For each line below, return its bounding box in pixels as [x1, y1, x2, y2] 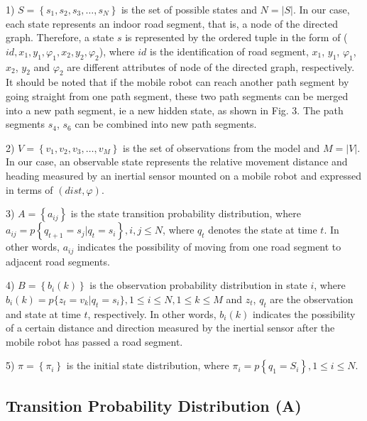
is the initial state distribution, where [66, 358, 229, 373]
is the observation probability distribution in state [89, 278, 307, 292]
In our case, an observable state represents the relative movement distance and [6, 154, 348, 169]
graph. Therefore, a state [6, 30, 114, 45]
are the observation [270, 291, 354, 306]
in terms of [6, 182, 53, 197]
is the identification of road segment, [150, 43, 309, 58]
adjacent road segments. [6, 253, 110, 268]
